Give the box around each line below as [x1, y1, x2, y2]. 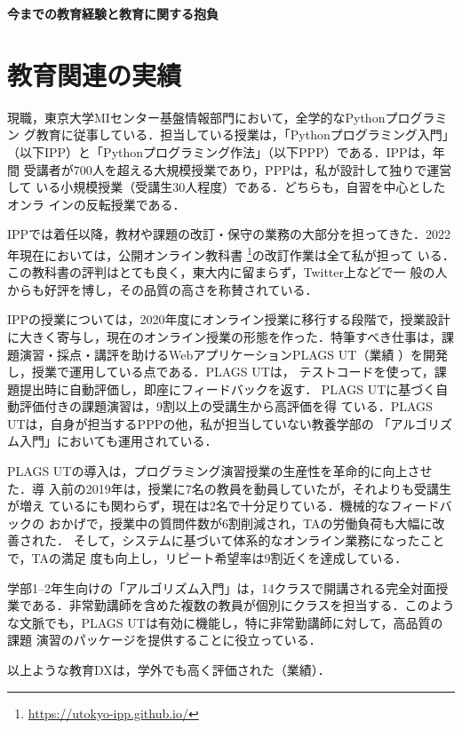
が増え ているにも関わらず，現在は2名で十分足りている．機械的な [7, 496, 390, 515]
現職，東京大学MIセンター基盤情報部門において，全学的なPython [7, 107, 386, 126]
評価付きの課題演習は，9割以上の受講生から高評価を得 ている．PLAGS [19, 397, 433, 416]
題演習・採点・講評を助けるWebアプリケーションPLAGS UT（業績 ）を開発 [7, 345, 449, 363]
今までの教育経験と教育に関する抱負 [7, 4, 219, 22]
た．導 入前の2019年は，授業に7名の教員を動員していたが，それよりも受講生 [7, 479, 452, 497]
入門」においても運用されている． [19, 432, 218, 450]
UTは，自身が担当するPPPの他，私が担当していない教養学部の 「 [7, 414, 391, 432]
